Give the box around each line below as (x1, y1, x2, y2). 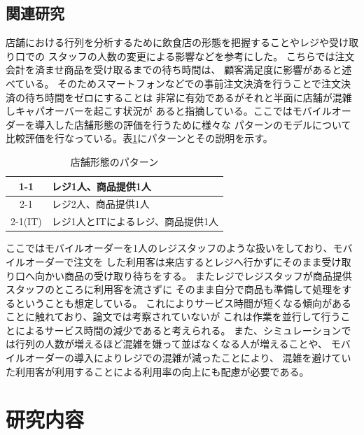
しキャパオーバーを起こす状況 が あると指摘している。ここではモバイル (6, 104, 332, 118)
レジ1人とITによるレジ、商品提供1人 (51, 214, 219, 229)
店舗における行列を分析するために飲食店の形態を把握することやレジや (6, 35, 329, 50)
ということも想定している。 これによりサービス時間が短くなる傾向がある (15, 295, 351, 310)
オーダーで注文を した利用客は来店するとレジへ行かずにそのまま (24, 254, 322, 269)
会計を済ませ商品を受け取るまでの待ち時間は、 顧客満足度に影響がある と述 (6, 62, 352, 77)
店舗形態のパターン (70, 154, 159, 169)
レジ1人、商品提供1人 (51, 178, 151, 193)
